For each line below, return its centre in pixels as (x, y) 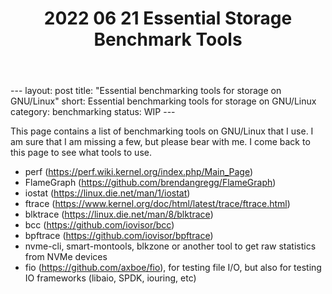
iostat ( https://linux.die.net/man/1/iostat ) (107, 193)
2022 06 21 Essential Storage (168, 18)
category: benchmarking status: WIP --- (93, 112)
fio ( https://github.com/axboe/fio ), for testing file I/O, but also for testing (173, 268)
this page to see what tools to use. (81, 153)
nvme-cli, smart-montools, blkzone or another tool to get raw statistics (170, 246)
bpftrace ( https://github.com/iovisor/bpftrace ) (119, 236)
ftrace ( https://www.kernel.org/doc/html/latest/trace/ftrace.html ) (157, 204)
